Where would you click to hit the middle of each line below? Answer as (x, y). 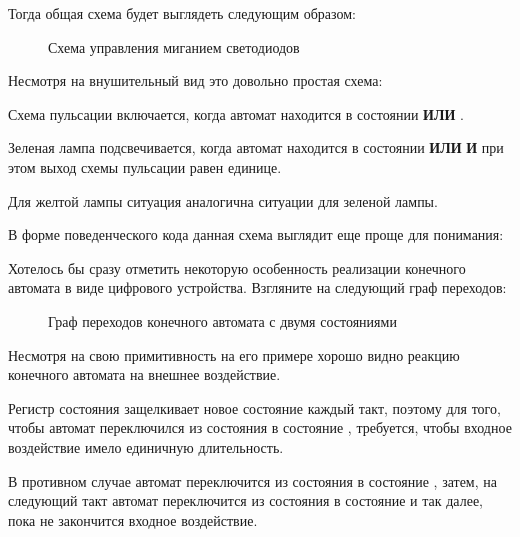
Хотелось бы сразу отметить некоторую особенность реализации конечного (237, 267)
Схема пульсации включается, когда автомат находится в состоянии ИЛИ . (236, 113)
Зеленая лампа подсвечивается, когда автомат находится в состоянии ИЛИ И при (256, 147)
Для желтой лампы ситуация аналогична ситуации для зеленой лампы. (223, 200)
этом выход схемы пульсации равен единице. (145, 166)
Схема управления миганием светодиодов (174, 46)
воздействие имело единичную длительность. (146, 446)
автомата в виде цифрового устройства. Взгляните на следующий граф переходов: (257, 287)
